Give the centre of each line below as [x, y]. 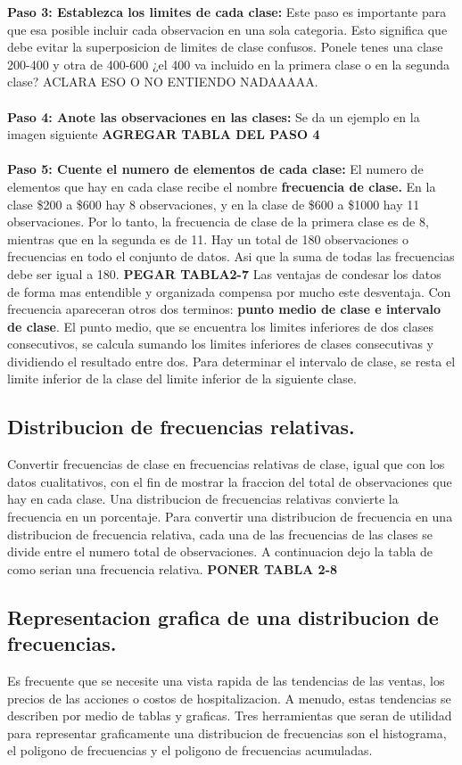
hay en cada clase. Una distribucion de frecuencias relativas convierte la [203, 499]
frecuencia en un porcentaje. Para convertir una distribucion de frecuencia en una [230, 517]
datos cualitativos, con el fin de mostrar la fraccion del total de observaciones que [230, 481]
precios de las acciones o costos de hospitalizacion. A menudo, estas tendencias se [229, 698]
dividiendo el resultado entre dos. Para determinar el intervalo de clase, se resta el [231, 361]
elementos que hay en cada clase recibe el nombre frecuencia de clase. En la [222, 186]
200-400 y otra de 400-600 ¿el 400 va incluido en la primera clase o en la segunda [229, 64]
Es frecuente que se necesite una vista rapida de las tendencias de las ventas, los [226, 681]
